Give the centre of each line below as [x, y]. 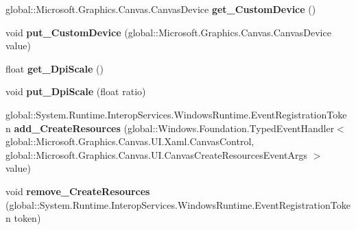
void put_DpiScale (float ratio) [76, 91]
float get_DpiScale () [55, 68]
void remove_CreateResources [78, 191]
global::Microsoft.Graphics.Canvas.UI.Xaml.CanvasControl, [130, 141]
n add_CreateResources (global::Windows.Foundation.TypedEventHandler [170, 128]
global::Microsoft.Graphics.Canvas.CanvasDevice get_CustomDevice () [161, 9]
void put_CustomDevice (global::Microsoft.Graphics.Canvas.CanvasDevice [168, 32]
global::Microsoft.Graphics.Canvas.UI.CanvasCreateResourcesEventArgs [156, 154]
